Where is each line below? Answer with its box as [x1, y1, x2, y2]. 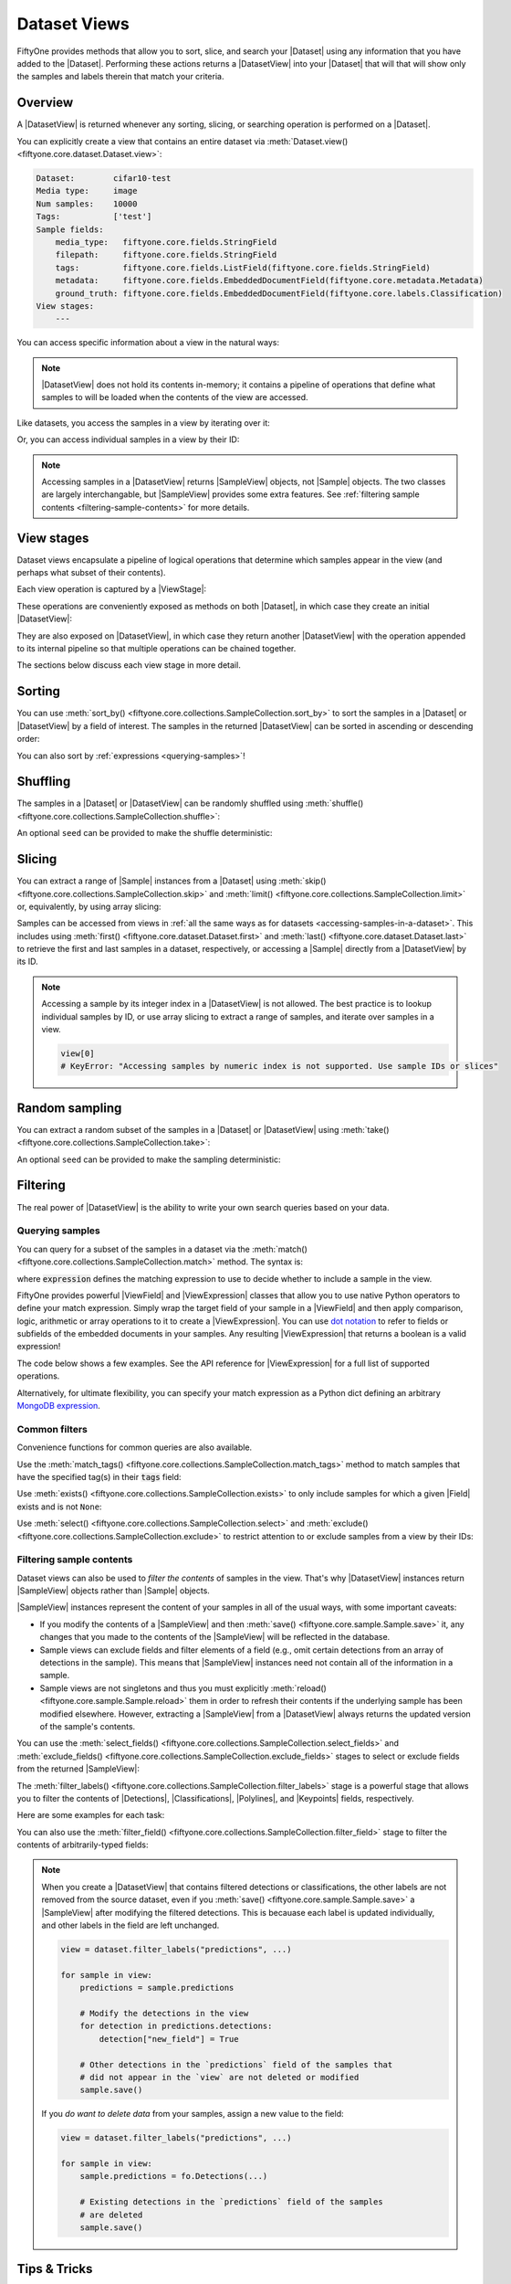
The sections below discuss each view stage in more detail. [16, 660, 241, 671]
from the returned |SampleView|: [16, 1763, 141, 1774]
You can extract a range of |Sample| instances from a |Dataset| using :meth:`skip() [16, 875, 327, 886]
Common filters [16, 1422, 89, 1435]
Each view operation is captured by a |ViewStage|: [16, 584, 207, 595]
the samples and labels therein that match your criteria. [16, 71, 224, 82]
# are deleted [79, 2209, 143, 2220]
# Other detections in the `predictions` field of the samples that [79, 2059, 393, 2069]
